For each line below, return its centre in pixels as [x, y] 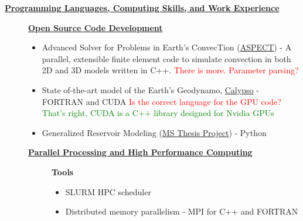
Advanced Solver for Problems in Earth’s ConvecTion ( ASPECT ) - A [167, 47]
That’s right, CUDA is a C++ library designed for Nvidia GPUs [158, 113]
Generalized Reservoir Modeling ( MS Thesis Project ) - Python [154, 132]
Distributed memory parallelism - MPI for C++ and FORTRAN [182, 211]
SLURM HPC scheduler [108, 191]
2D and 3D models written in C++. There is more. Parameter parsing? [170, 70]
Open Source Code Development [96, 27]
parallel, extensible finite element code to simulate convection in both [166, 58]
